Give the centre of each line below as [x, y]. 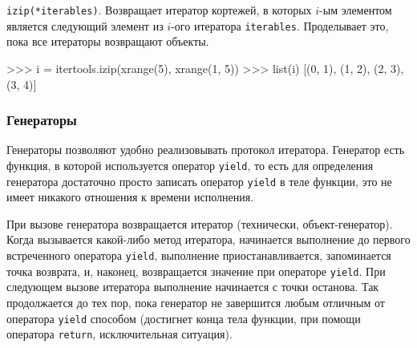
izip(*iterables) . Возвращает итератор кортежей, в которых [159, 10]
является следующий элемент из [85, 25]
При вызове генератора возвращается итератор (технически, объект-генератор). [200, 223]
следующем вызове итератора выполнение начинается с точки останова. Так [193, 287]
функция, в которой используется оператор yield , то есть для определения [190, 165]
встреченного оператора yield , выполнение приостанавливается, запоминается [199, 255]
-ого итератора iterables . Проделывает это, [280, 25]
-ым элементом [356, 10]
